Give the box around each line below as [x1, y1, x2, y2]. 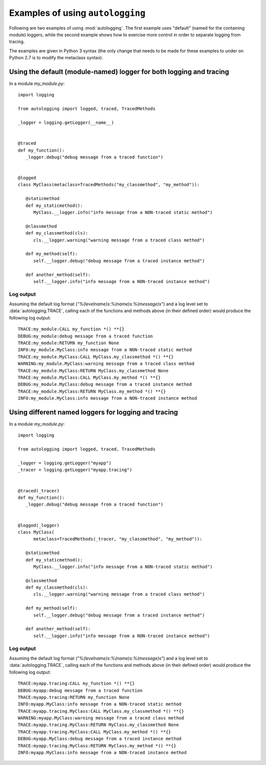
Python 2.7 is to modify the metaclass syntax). [9, 55, 103, 61]
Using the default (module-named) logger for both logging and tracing [9, 67, 229, 76]
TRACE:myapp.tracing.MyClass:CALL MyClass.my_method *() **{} [18, 729, 171, 734]
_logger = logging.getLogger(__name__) [18, 120, 114, 125]
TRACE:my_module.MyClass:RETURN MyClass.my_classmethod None [18, 368, 168, 373]
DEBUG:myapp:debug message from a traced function [18, 687, 143, 693]
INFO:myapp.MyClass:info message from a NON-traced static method [18, 701, 182, 707]
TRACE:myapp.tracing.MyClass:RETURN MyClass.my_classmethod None [18, 722, 179, 728]
